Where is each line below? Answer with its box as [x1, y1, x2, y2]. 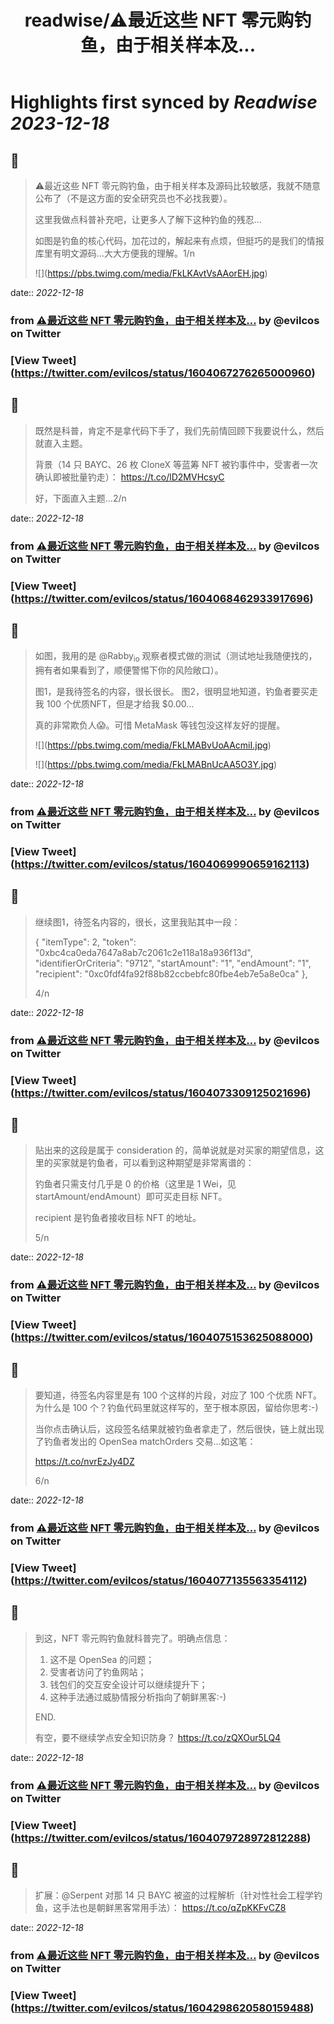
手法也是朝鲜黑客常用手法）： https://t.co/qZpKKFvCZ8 [61, 1902, 287, 1914]
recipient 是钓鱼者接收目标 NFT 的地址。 [34, 1212, 202, 1224]
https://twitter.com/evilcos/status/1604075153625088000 [14, 1331, 310, 1345]
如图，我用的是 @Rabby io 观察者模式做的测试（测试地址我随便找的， [34, 650, 318, 665]
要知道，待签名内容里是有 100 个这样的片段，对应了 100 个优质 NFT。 [34, 1389, 323, 1401]
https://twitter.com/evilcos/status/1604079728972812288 [14, 1831, 308, 1845]
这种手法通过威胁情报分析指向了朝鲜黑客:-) [49, 1691, 227, 1703]
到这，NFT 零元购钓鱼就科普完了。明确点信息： [34, 1632, 231, 1644]
